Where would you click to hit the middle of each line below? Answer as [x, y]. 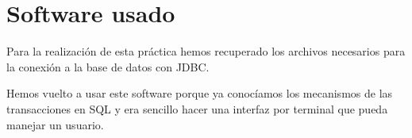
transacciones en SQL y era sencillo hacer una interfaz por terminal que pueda [197, 108]
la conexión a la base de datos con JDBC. [108, 66]
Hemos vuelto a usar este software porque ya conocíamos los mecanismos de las [200, 93]
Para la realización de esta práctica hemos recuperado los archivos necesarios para [206, 51]
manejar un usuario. [55, 124]
